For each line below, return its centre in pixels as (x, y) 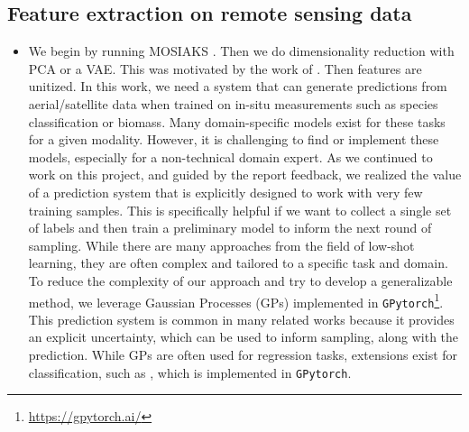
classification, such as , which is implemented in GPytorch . (190, 372)
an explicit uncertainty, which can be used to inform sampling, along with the (244, 337)
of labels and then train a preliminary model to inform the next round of (230, 228)
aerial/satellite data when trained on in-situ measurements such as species (233, 103)
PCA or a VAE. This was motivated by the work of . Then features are (225, 68)
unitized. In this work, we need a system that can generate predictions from (238, 86)
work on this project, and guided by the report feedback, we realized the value (245, 175)
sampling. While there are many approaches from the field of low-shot (221, 245)
